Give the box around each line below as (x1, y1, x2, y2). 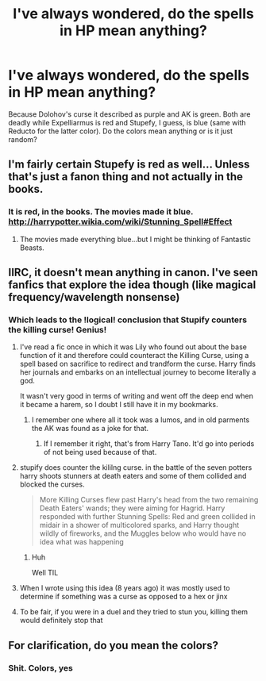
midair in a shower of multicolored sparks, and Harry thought (39, 521, 240, 530)
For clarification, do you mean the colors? (8, 638, 218, 652)
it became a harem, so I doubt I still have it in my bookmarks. (19, 400, 218, 410)
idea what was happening (39, 537, 125, 547)
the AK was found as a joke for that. (31, 424, 149, 433)
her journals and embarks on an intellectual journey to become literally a (19, 367, 256, 377)
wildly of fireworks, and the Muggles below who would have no (39, 529, 247, 538)
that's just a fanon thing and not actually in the (8, 170, 244, 183)
